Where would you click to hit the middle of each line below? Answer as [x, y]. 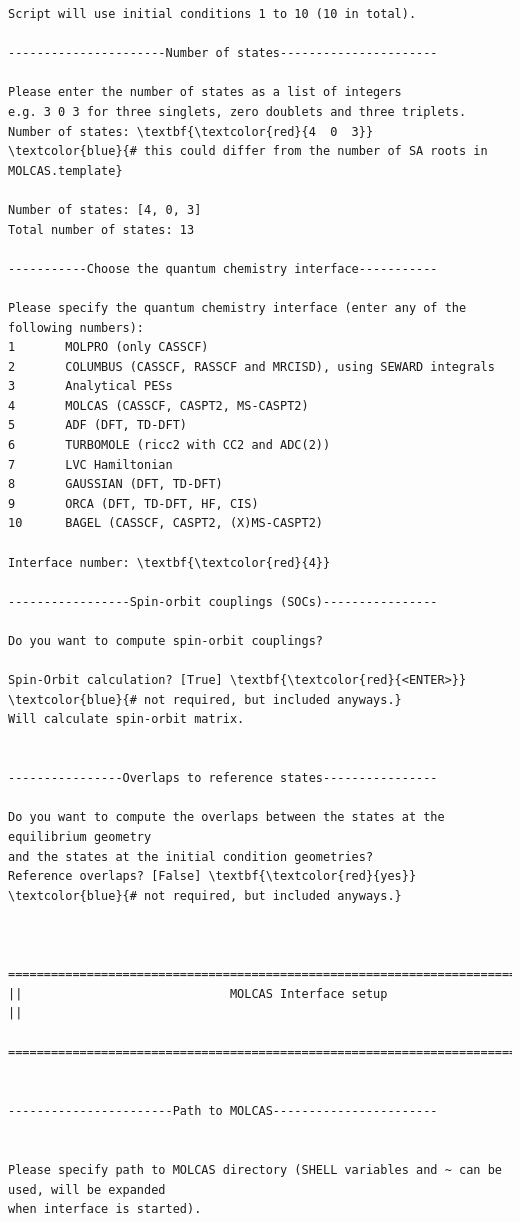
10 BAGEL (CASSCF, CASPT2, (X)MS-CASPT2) [165, 523]
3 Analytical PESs [90, 386]
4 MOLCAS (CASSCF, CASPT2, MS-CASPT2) [158, 405]
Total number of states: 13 [101, 229]
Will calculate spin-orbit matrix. [126, 719]
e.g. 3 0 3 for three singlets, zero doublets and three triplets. [237, 111]
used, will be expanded [87, 1189]
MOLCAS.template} [65, 170]
